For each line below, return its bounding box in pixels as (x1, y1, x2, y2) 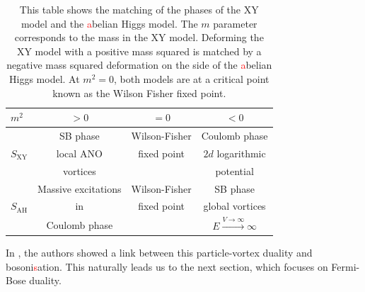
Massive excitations (37, 181, 122, 196)
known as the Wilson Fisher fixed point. (52, 85, 226, 100)
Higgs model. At (9, 71, 80, 86)
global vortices (203, 198, 266, 213)
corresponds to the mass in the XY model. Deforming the (14, 30, 264, 45)
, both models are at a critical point (113, 71, 270, 86)
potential (215, 163, 254, 178)
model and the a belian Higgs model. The (21, 16, 198, 30)
